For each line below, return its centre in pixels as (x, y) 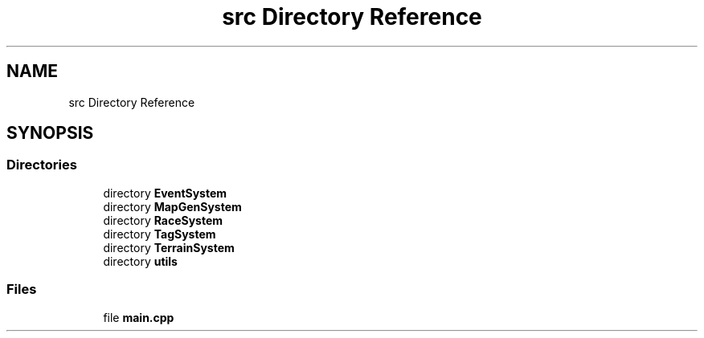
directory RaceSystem (163, 220)
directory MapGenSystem (172, 206)
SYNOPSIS (50, 133)
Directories (42, 165)
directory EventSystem (165, 193)
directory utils (140, 261)
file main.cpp (139, 317)
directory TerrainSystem (169, 247)
